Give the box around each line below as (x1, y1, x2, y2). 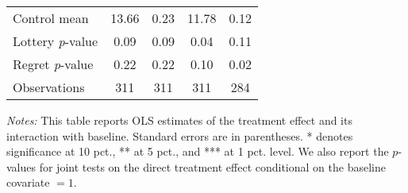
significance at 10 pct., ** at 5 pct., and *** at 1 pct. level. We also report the (6, 143, 389, 160)
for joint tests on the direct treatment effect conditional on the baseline (39, 158, 386, 175)
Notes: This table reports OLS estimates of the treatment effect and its (6, 112, 352, 128)
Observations (13, 78, 85, 96)
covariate (6, 174, 50, 191)
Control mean (13, 9, 89, 27)
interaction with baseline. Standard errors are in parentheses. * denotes (6, 127, 353, 144)
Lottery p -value (13, 32, 98, 50)
